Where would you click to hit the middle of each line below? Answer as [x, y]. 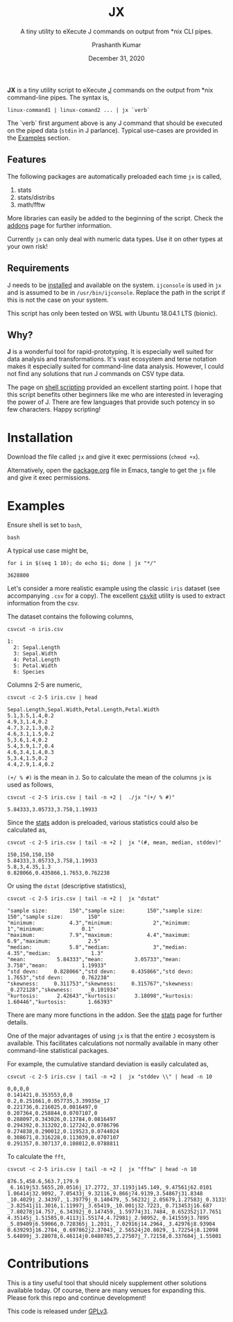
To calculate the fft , [36, 1157]
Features [27, 160]
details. [18, 1022]
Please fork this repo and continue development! [77, 1298]
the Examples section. [39, 138]
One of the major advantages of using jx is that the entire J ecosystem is [111, 1036]
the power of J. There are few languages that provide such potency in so [111, 402]
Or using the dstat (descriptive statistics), [67, 886]
